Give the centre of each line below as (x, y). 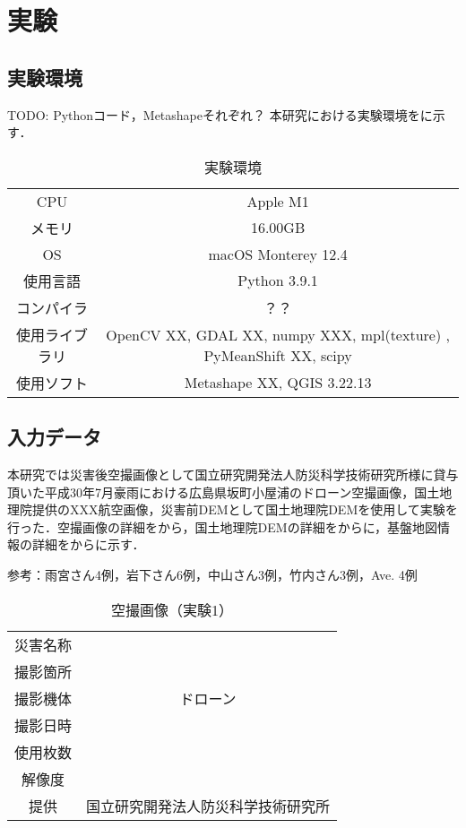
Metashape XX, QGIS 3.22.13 (278, 383)
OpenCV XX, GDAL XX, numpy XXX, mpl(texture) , (278, 334)
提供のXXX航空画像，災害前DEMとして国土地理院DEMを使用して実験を (245, 509)
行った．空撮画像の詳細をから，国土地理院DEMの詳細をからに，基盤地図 (222, 526)
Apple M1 (278, 201)
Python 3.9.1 (278, 280)
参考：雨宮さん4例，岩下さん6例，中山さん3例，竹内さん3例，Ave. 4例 (212, 574)
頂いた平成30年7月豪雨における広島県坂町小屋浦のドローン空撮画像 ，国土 (224, 492)
